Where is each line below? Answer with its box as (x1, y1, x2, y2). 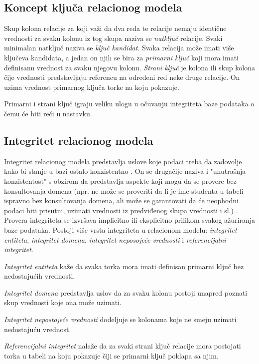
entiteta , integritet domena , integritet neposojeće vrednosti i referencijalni (4, 234, 226, 245)
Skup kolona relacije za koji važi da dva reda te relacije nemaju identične (4, 23, 227, 33)
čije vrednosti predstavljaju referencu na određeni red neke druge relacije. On (4, 72, 240, 82)
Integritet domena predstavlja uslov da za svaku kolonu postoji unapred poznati (4, 287, 248, 298)
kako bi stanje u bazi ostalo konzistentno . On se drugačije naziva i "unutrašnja (4, 166, 246, 176)
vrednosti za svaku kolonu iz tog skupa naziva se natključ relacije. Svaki (4, 32, 223, 43)
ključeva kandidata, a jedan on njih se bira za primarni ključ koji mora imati (4, 52, 239, 62)
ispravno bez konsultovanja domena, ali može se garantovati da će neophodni (4, 195, 239, 206)
